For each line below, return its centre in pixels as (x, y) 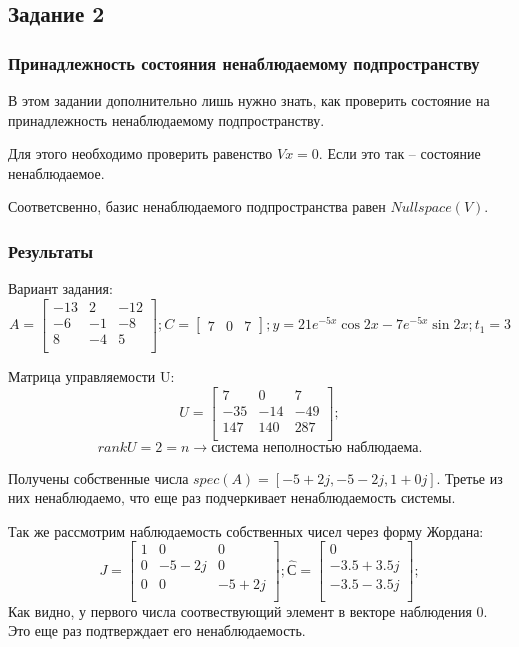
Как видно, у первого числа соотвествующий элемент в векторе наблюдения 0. (248, 610)
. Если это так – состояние (399, 153)
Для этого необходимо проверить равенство (140, 153)
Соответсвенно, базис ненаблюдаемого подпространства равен (197, 206)
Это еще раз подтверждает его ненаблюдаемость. (157, 630)
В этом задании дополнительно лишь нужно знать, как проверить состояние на (249, 100)
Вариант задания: (60, 288)
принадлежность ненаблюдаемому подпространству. (166, 119)
